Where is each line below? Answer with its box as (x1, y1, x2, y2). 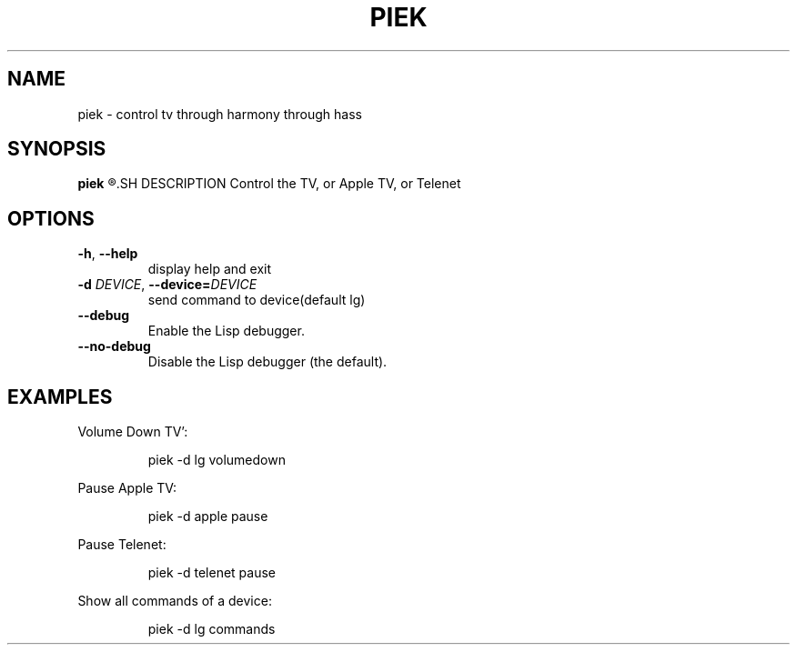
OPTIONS (7, 206, 95, 230)
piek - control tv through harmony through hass (77, 105, 362, 122)
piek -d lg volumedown (147, 452, 286, 468)
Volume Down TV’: (77, 424, 188, 440)
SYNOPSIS (7, 137, 106, 161)
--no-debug (77, 338, 151, 355)
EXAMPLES (7, 385, 113, 408)
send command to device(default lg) (147, 292, 366, 308)
